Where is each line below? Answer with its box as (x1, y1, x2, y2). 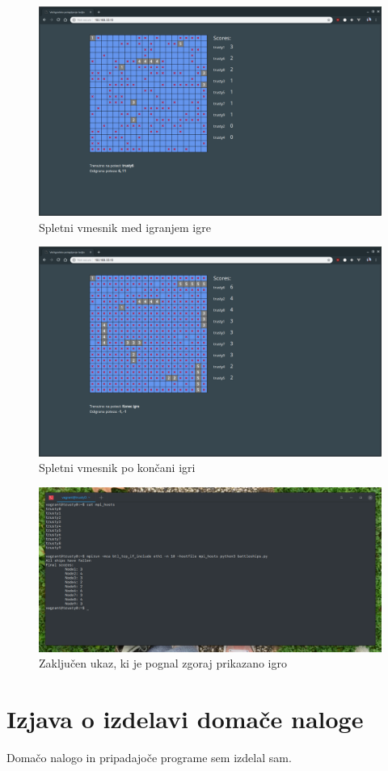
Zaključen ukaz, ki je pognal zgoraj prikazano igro (39, 655, 287, 672)
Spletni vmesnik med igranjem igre (39, 218, 211, 235)
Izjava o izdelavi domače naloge (6, 701, 364, 735)
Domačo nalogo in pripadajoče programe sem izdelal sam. (6, 748, 292, 765)
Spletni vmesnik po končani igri (39, 459, 196, 476)
